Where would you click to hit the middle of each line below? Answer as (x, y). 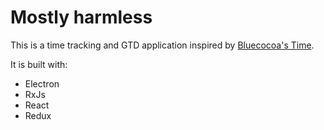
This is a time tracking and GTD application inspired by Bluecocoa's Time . (162, 45)
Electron (42, 83)
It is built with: (39, 64)
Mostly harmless (81, 17)
